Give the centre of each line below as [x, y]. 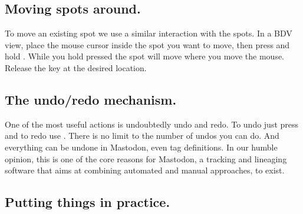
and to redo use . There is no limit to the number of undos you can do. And [142, 136]
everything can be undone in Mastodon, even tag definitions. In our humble [141, 147]
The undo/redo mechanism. [91, 99]
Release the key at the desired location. [76, 67]
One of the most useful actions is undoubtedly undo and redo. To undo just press [152, 124]
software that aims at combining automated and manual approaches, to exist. [145, 170]
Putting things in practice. [88, 202]
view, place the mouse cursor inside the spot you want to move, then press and [147, 44]
